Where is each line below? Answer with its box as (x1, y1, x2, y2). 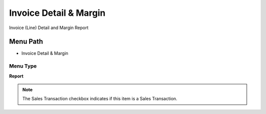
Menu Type (9, 63, 37, 70)
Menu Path (9, 38, 43, 46)
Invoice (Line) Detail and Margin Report (9, 25, 89, 31)
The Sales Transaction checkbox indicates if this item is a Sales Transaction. (22, 96, 177, 102)
